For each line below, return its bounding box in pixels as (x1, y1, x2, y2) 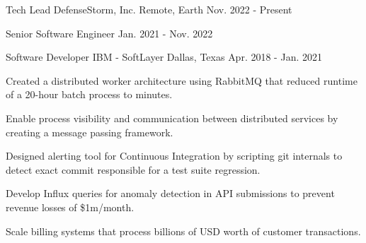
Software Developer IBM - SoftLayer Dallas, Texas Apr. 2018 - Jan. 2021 (6, 49, 322, 64)
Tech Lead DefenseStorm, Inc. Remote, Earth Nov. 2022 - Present (6, 2, 292, 16)
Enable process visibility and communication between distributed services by (6, 110, 338, 125)
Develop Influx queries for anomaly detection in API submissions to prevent (6, 186, 335, 201)
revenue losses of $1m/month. (6, 199, 135, 214)
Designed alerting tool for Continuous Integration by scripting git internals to (6, 148, 343, 163)
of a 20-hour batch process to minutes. (6, 87, 173, 102)
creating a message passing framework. (6, 124, 173, 139)
